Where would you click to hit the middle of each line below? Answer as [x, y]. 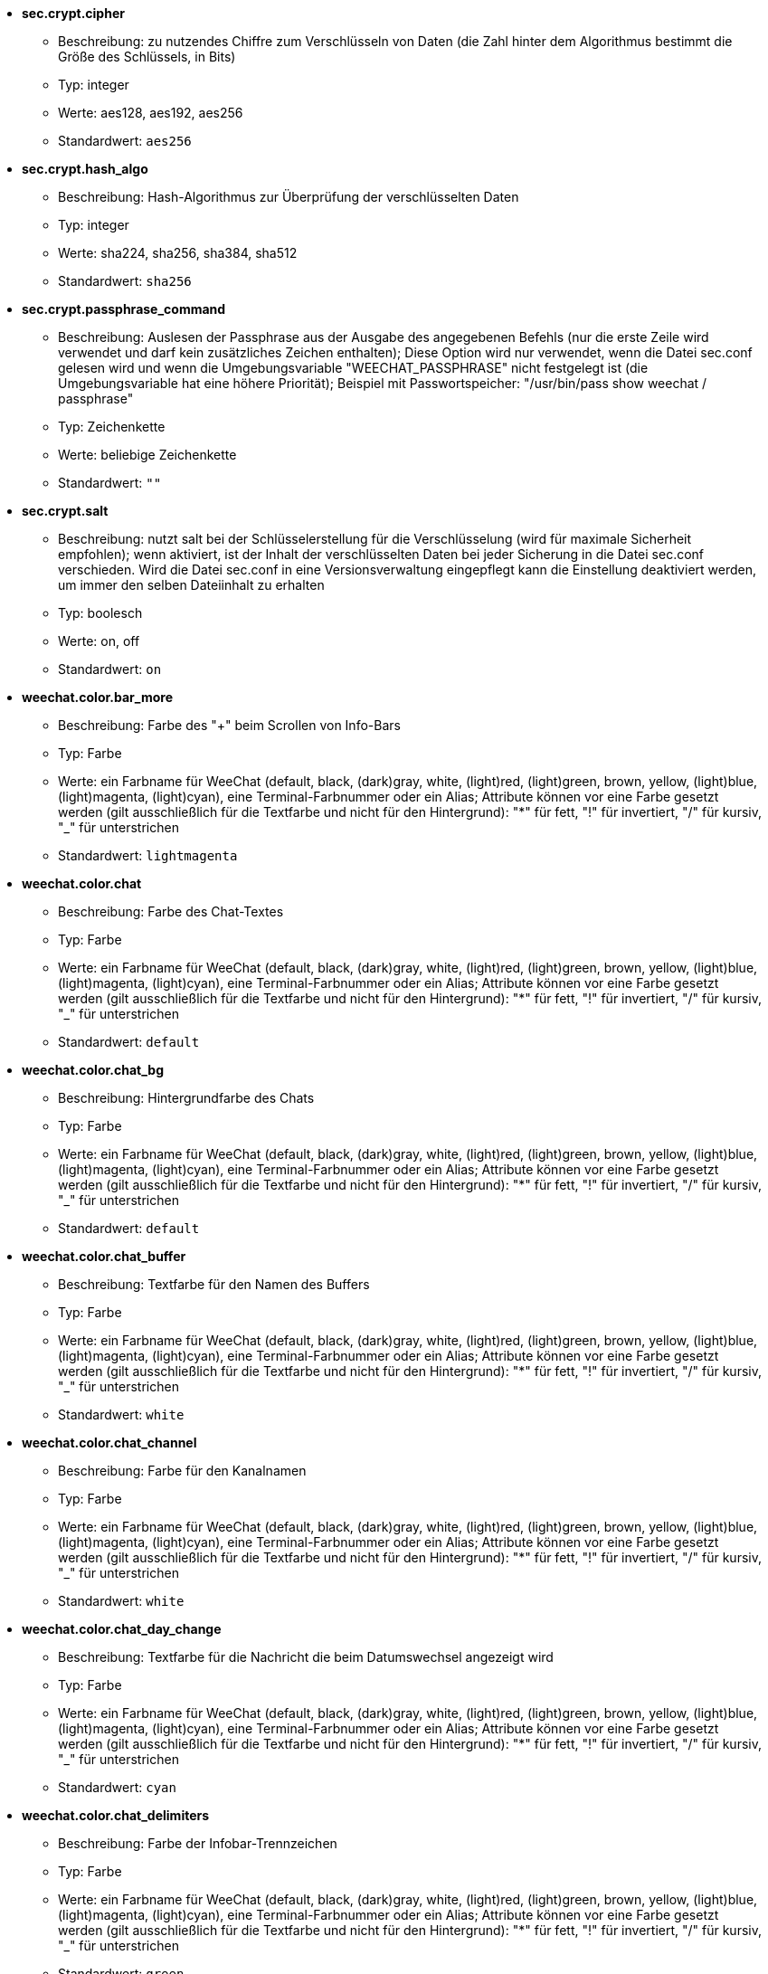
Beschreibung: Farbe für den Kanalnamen [182, 1471]
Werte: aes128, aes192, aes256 [151, 113]
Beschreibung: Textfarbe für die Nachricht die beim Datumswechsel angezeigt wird [306, 1657]
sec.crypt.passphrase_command [124, 309]
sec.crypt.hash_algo [85, 169]
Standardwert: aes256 [125, 141]
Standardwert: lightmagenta [148, 855]
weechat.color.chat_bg [93, 1070]
